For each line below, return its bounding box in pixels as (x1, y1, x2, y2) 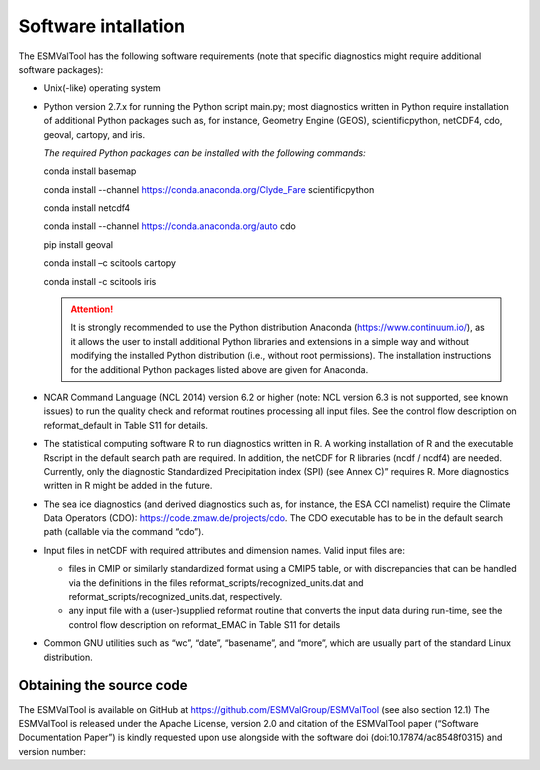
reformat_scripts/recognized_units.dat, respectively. (68, 591, 283, 603)
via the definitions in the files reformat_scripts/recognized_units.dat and (68, 576, 364, 589)
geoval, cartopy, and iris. (43, 128, 145, 140)
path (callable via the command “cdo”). (43, 526, 205, 538)
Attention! (70, 303, 114, 315)
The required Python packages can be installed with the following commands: (43, 146, 366, 159)
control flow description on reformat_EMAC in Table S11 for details (68, 618, 341, 630)
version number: (18, 745, 87, 757)
